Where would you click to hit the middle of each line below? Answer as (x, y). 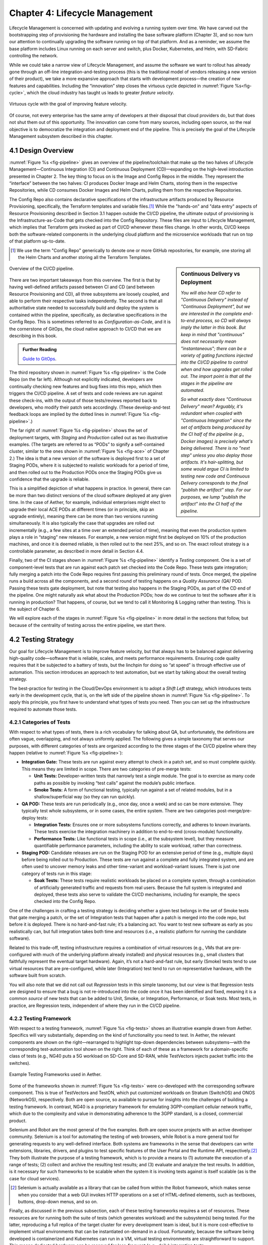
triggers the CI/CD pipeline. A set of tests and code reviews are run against (86, 393)
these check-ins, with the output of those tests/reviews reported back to (83, 400)
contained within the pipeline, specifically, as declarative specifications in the (88, 315)
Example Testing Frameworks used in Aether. (55, 1074)
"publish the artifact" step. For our (216, 490)
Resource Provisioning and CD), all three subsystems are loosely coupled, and (89, 294)
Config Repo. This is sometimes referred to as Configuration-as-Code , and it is (90, 322)
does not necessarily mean (209, 342)
